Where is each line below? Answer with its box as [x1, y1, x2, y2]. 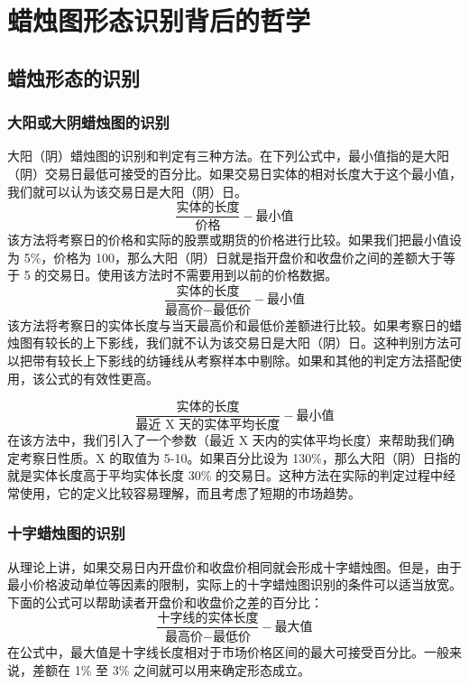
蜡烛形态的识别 [7, 63, 140, 91]
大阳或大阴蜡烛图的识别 [7, 111, 170, 134]
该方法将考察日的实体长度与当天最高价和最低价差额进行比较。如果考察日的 [7, 315, 449, 334]
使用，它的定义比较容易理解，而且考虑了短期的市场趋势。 [19, 483, 361, 502]
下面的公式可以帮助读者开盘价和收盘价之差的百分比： [7, 592, 323, 611]
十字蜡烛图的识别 [7, 522, 125, 544]
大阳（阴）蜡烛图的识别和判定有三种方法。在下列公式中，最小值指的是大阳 [7, 146, 449, 165]
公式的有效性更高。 [44, 368, 159, 387]
